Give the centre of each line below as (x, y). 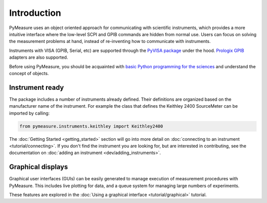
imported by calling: (29, 113)
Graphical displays (39, 167)
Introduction (35, 13)
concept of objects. (29, 73)
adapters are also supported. (39, 57)
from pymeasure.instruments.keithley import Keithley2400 (91, 126)
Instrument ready (37, 87)
